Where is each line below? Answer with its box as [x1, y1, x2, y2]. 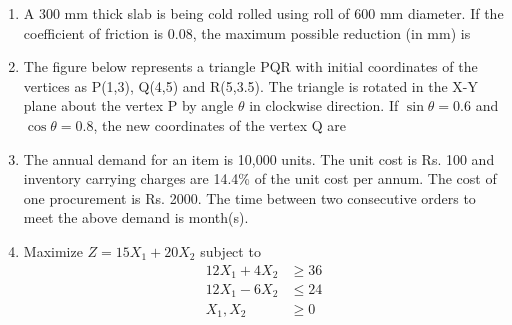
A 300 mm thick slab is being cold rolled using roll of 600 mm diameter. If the [23, 3, 504, 23]
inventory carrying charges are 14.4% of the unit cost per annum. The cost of [23, 168, 497, 189]
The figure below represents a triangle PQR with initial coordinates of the [23, 56, 478, 77]
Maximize [23, 240, 83, 261]
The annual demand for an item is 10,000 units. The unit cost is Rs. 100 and [23, 148, 495, 169]
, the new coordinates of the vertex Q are [93, 114, 346, 135]
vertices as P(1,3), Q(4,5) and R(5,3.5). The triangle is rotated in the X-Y [23, 75, 478, 96]
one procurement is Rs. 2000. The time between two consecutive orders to [23, 187, 476, 208]
